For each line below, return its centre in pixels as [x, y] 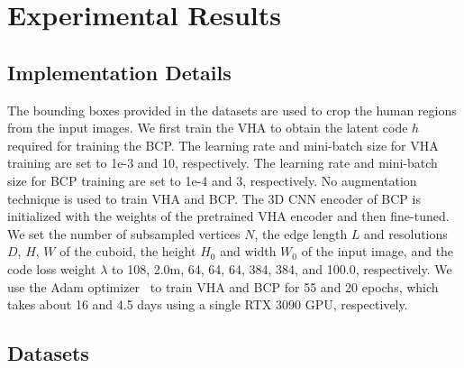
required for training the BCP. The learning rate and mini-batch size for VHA [223, 145]
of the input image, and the [378, 251]
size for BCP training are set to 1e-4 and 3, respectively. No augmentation [212, 180]
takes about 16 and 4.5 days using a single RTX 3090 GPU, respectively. [208, 304]
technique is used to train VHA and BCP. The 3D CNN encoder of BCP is [214, 198]
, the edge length [301, 233]
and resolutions [406, 233]
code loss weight [52, 268]
